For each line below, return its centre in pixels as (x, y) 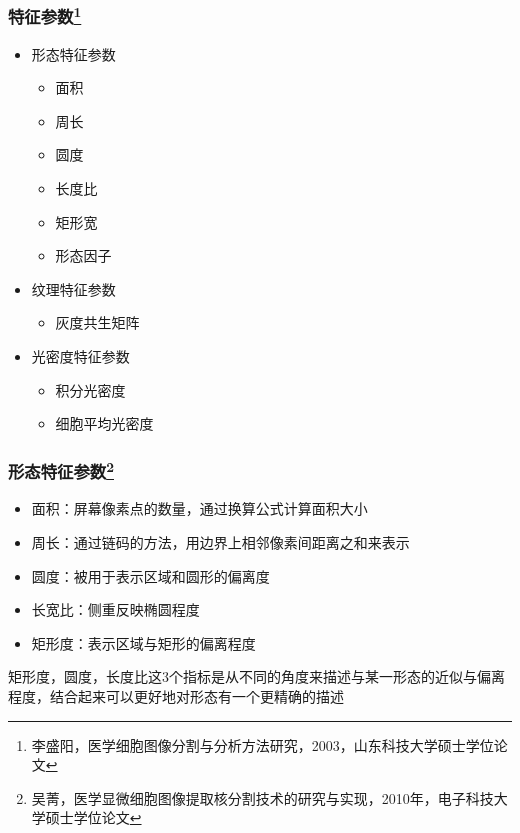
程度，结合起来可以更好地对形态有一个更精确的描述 (176, 696)
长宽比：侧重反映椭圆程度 (115, 609)
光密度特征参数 (80, 356)
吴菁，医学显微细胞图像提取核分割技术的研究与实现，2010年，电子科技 (262, 797)
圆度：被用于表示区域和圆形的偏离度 (150, 575)
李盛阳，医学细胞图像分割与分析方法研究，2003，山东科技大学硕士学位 (262, 744)
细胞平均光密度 (104, 423)
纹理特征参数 (73, 288)
